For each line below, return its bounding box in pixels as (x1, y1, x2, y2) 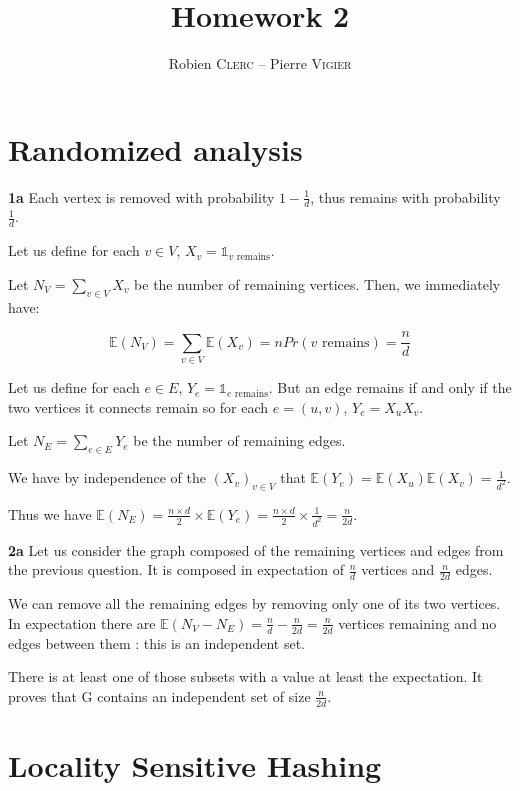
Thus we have (8, 503, 92, 524)
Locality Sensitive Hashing (8, 744, 382, 785)
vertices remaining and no (338, 612, 497, 633)
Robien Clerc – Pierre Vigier (168, 53, 352, 74)
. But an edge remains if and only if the (268, 377, 512, 398)
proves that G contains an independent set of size (8, 685, 311, 706)
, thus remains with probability (310, 186, 501, 207)
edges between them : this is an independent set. (8, 632, 305, 653)
